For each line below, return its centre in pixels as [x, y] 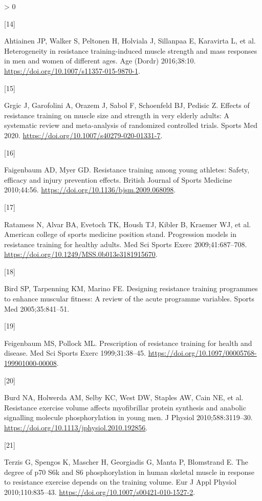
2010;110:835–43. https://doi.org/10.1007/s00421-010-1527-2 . [100, 492]
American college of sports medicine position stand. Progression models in [120, 234]
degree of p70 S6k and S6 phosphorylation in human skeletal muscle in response [129, 472]
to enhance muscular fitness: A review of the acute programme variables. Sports [129, 299]
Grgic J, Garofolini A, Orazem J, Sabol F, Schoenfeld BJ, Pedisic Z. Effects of [127, 105]
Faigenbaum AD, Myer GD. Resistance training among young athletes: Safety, [127, 170]
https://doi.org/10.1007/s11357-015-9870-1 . [72, 70]
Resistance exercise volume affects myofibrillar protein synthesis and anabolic [125, 407]
